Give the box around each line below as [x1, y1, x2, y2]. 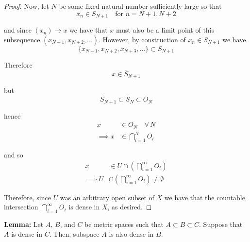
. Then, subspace [49, 228, 100, 239]
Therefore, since [4, 192, 51, 202]
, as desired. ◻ [107, 202, 152, 212]
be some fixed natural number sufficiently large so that [59, 1, 222, 11]
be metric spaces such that [84, 219, 164, 229]
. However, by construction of [99, 34, 186, 44]
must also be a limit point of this [116, 25, 215, 35]
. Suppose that [199, 219, 243, 229]
